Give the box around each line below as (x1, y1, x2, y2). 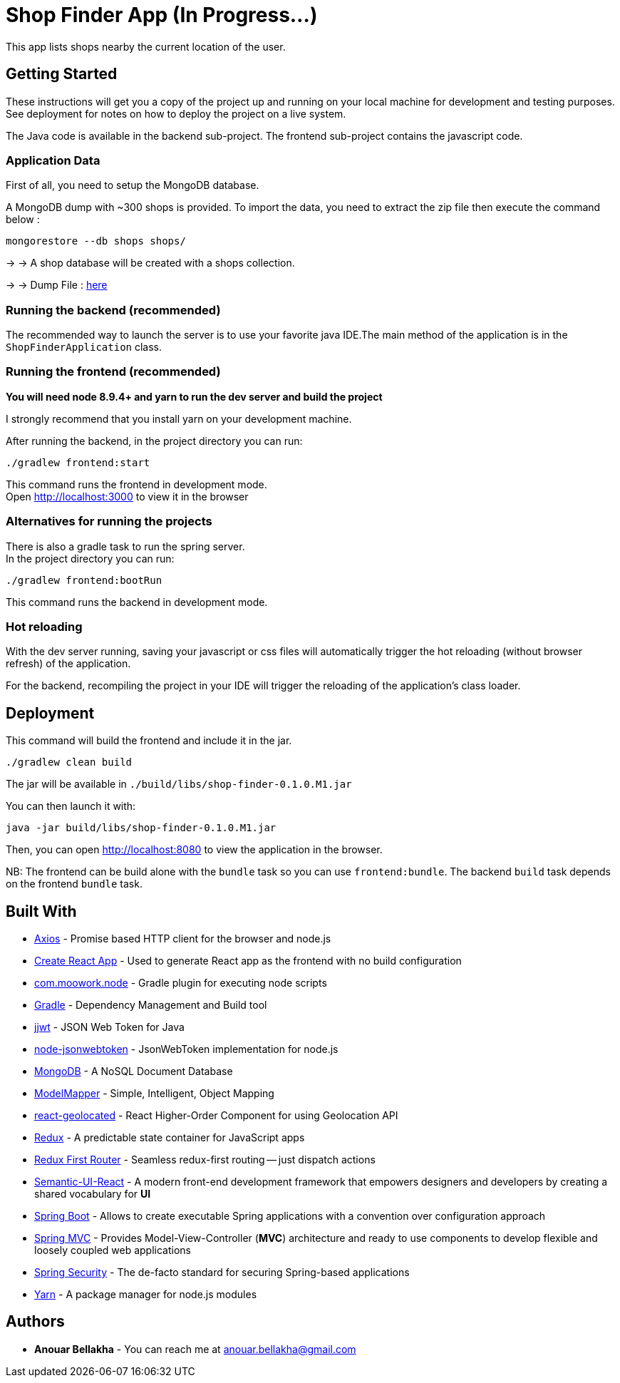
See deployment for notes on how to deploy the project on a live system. (6, 107, 346, 120)
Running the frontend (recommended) (6, 364, 221, 379)
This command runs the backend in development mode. (6, 595, 268, 608)
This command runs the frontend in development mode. (6, 478, 267, 490)
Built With (6, 902, 77, 920)
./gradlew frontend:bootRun (6, 574, 162, 586)
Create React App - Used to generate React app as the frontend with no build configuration (34, 955, 462, 967)
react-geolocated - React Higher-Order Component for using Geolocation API (34, 1109, 398, 1122)
